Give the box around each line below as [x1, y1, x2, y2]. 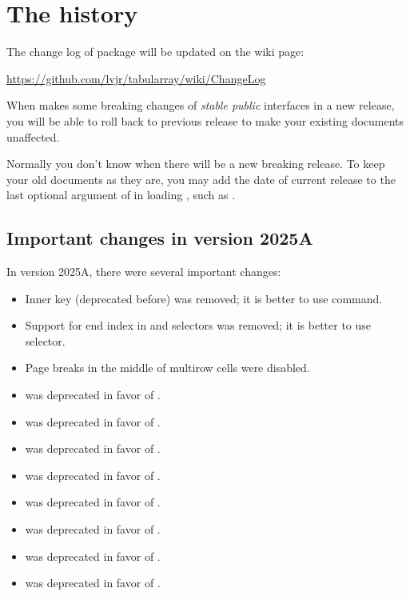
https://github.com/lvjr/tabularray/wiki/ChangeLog [6, 70, 266, 86]
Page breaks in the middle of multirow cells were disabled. [25, 359, 310, 376]
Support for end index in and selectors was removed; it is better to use [25, 317, 372, 334]
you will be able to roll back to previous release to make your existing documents [6, 112, 404, 129]
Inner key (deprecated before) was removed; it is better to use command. [25, 290, 383, 306]
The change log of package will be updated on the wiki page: [6, 43, 305, 60]
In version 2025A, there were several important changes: [6, 263, 281, 280]
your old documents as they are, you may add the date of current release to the [6, 170, 396, 187]
